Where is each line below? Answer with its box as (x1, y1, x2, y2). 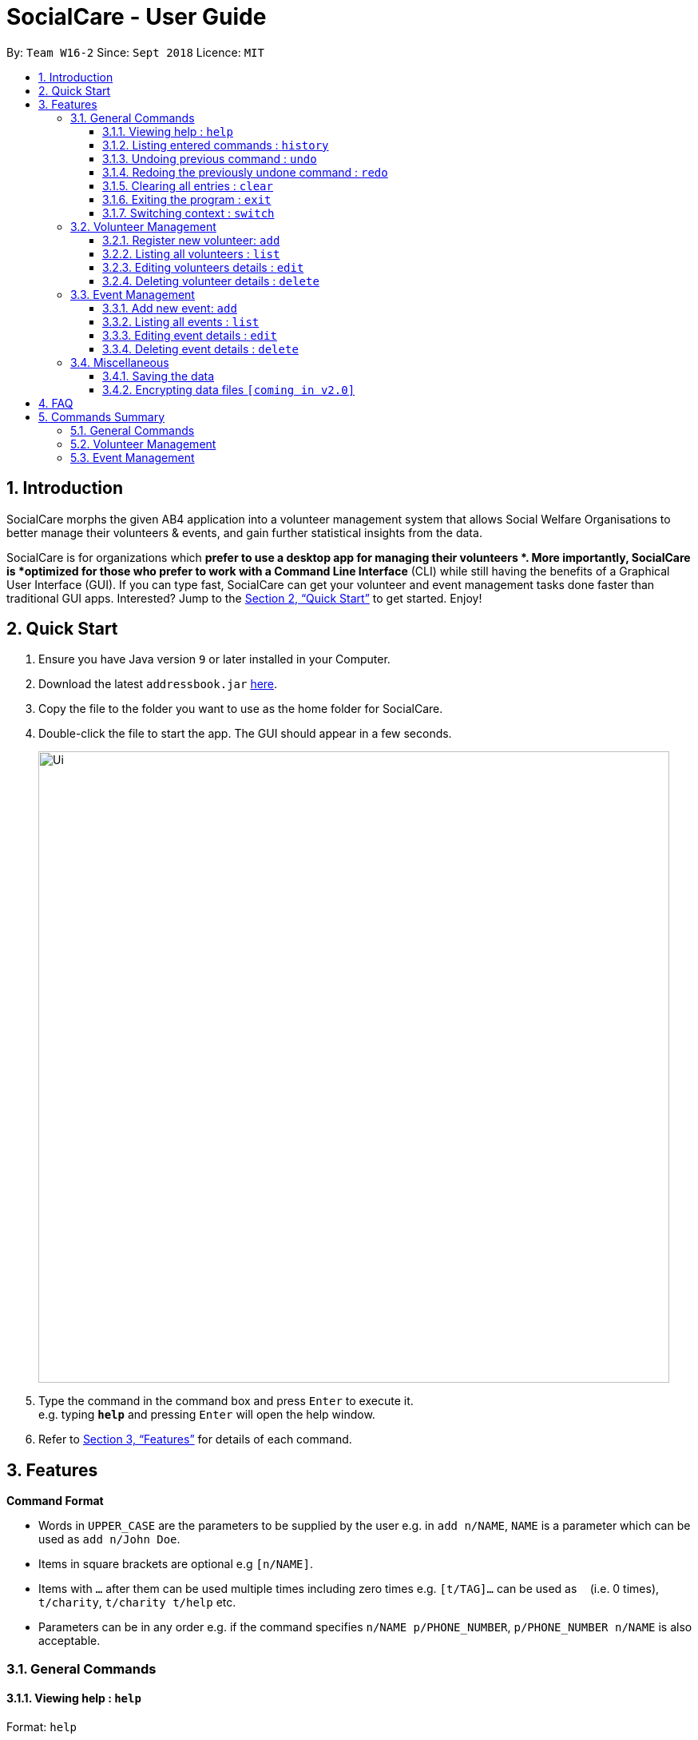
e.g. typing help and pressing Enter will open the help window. (38, 1408, 375, 1422)
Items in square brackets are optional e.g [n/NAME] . (38, 1557, 313, 1571)
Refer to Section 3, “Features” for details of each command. (38, 1432, 352, 1447)
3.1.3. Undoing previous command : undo (102, 151, 317, 165)
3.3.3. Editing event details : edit (102, 328, 277, 342)
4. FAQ (38, 396, 73, 410)
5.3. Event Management (70, 450, 195, 464)
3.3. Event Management (70, 287, 195, 301)
